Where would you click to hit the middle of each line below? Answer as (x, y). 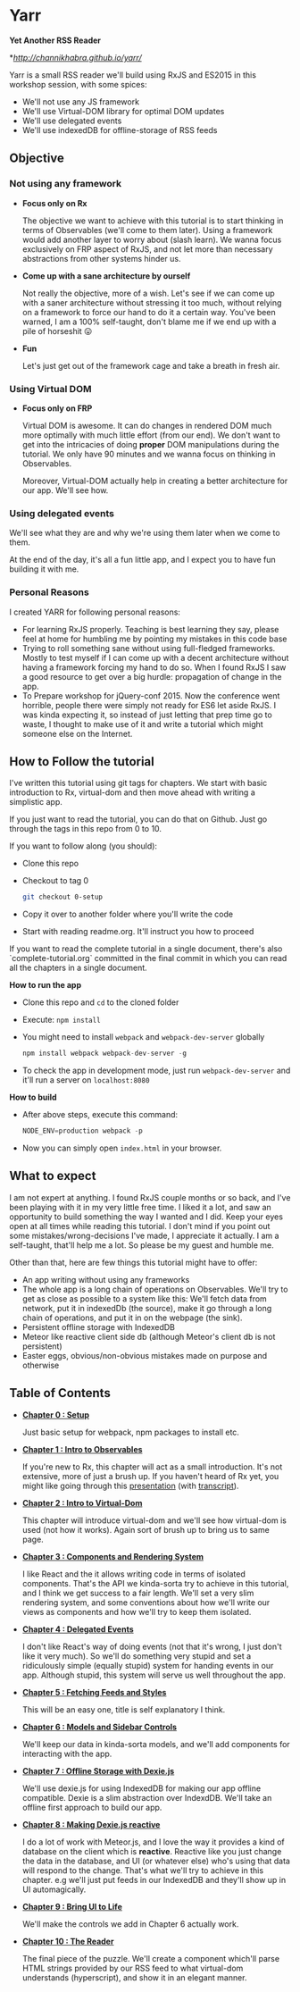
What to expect (53, 1176)
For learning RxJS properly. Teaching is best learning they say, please (150, 629)
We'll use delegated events (72, 121)
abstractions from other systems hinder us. (101, 258)
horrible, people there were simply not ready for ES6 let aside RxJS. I (149, 705)
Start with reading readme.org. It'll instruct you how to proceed (138, 932)
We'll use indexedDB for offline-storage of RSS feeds (120, 130)
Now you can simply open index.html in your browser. (122, 1148)
